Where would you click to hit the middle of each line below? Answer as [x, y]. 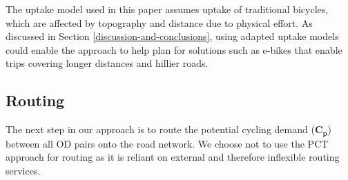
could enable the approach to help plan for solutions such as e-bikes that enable [174, 49]
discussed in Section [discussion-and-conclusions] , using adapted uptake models [172, 36]
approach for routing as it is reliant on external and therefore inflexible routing [173, 157]
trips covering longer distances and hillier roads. [107, 63]
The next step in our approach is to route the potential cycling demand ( [160, 129]
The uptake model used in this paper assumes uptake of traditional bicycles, [167, 9]
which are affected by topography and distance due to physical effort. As [159, 22]
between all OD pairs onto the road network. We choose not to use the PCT [167, 143]
